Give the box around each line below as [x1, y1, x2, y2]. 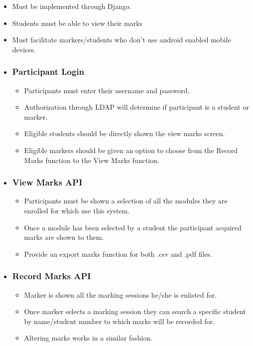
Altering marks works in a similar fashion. [24, 333, 153, 343]
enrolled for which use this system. [24, 205, 130, 215]
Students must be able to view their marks [12, 17, 143, 28]
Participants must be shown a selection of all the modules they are [24, 195, 228, 206]
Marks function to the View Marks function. [24, 155, 159, 165]
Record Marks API [12, 270, 91, 282]
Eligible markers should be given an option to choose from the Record [24, 145, 238, 155]
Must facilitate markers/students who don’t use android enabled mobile [12, 34, 231, 45]
